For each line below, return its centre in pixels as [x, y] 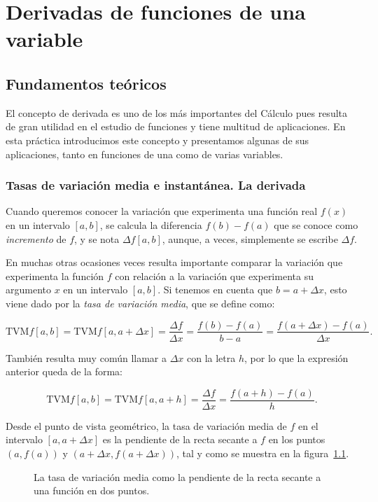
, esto [335, 290]
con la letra [211, 357]
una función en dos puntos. [92, 490]
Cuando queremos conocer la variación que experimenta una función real [162, 211]
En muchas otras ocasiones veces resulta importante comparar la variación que [174, 262]
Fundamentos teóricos [86, 83]
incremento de [36, 238]
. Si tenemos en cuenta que [215, 290]
